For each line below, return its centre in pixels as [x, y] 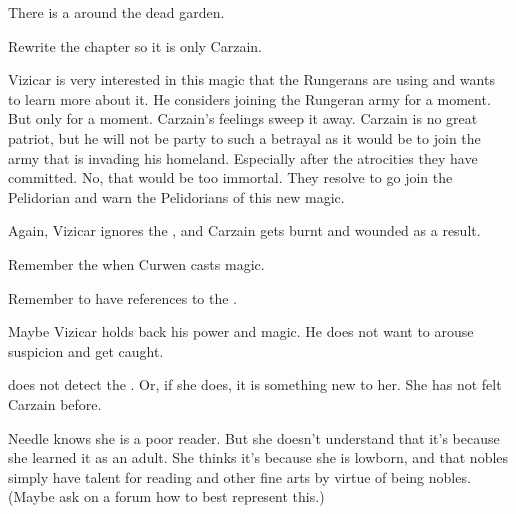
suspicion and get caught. [86, 350]
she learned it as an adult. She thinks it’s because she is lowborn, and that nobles [258, 457]
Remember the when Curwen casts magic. [136, 263]
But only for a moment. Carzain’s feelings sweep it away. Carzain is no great [243, 118]
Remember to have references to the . [122, 297]
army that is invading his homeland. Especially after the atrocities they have [243, 157]
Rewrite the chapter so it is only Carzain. [135, 45]
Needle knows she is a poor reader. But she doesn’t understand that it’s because [254, 437]
